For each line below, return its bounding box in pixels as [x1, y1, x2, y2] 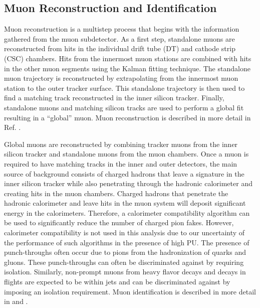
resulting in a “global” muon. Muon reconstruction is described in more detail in [4, 112, 251, 122]
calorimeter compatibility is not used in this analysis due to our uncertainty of [4, 227, 245, 238]
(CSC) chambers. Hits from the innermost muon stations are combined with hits [4, 53, 251, 63]
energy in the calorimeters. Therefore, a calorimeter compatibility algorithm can [4, 207, 250, 218]
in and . [4, 296, 28, 306]
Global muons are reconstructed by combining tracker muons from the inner [4, 138, 238, 149]
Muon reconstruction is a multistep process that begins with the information [4, 24, 239, 34]
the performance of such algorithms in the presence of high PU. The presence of [4, 237, 249, 247]
